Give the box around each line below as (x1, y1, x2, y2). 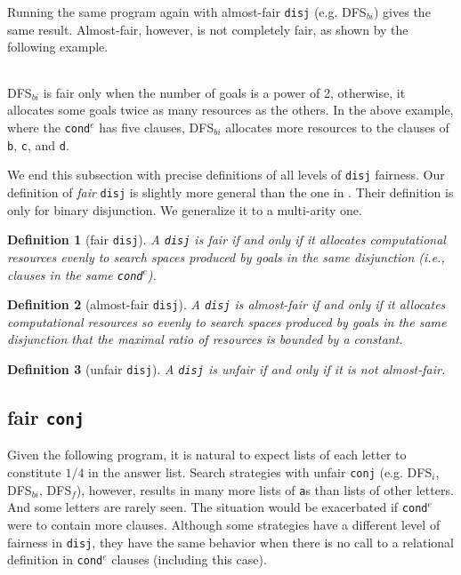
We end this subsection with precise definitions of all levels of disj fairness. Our (7, 165, 445, 184)
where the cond (7, 118, 91, 137)
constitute (7, 463, 61, 482)
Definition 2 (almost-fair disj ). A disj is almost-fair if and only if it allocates (7, 295, 446, 314)
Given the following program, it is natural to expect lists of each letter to (7, 445, 407, 464)
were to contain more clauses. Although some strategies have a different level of (7, 515, 441, 533)
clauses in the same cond (7, 265, 143, 284)
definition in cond (7, 550, 103, 569)
